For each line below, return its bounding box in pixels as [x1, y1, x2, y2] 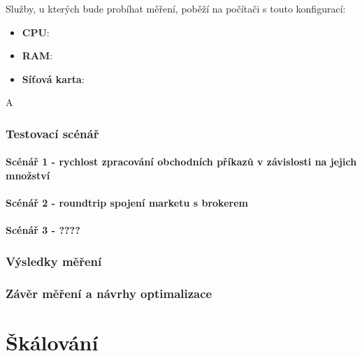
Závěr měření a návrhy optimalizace [6, 284, 212, 302]
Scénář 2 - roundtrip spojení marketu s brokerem [6, 195, 248, 210]
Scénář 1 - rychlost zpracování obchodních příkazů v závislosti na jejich [6, 154, 357, 169]
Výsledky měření [6, 252, 102, 269]
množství [6, 168, 50, 182]
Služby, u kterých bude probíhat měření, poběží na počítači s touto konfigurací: [6, 1, 346, 15]
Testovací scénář [6, 124, 99, 142]
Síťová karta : [22, 71, 85, 86]
